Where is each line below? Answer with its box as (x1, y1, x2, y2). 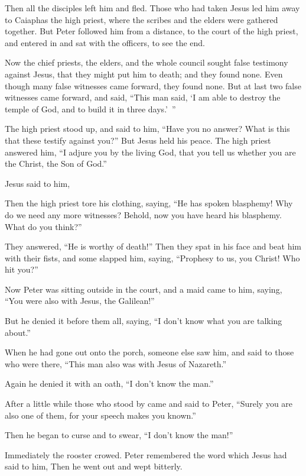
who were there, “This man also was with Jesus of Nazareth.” (5, 357, 227, 370)
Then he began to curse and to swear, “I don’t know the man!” (5, 429, 233, 441)
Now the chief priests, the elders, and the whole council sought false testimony (5, 56, 288, 69)
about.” (5, 326, 31, 338)
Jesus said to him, (5, 177, 70, 189)
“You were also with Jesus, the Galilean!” (5, 294, 155, 307)
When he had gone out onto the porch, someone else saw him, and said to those (5, 346, 294, 358)
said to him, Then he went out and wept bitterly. (5, 460, 183, 472)
